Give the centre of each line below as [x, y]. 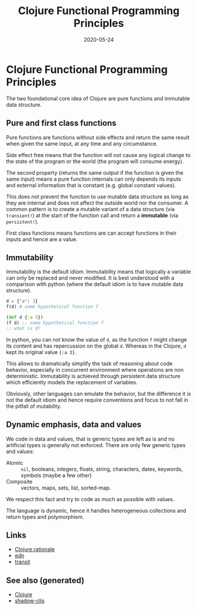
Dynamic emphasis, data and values [74, 425]
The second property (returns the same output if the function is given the [95, 172]
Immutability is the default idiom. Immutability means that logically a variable [98, 272]
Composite [19, 481]
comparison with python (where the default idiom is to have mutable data [95, 284]
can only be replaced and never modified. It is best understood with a [90, 278]
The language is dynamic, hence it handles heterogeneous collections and [96, 511]
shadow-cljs [30, 601]
